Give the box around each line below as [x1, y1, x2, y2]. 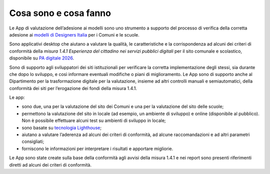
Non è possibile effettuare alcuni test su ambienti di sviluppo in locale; [21, 117, 166, 123]
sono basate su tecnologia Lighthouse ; [21, 124, 102, 130]
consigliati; [21, 138, 44, 144]
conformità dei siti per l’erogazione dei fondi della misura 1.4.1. [9, 85, 137, 91]
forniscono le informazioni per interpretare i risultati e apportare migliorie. [21, 145, 173, 151]
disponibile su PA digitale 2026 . [9, 55, 74, 61]
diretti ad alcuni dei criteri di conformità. [9, 161, 92, 167]
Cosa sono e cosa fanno [9, 7, 111, 18]
